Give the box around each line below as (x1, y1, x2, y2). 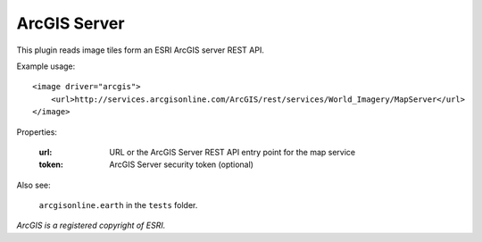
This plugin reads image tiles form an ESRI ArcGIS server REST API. (16, 45, 265, 55)
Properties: (16, 126, 58, 138)
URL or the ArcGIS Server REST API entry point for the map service (109, 146, 356, 157)
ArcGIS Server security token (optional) (109, 159, 254, 170)
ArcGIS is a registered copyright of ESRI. (16, 220, 166, 231)
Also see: (16, 179, 51, 190)
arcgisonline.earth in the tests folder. (38, 200, 198, 211)
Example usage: (16, 61, 76, 71)
